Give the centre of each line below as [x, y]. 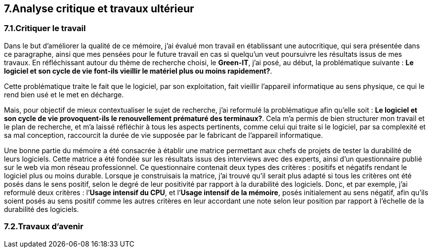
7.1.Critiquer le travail [45, 28]
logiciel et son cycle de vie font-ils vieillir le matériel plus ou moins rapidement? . [138, 71]
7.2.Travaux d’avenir [44, 227]
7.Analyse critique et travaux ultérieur [99, 9]
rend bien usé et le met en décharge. [64, 94]
